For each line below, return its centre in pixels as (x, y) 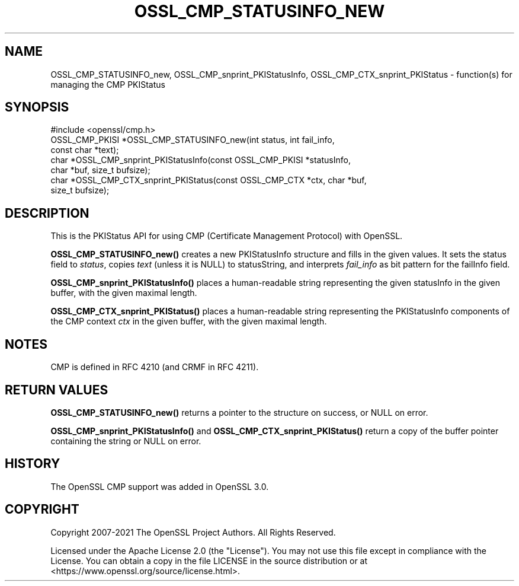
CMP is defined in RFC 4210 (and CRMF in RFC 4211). (155, 367)
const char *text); (85, 150)
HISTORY (33, 464)
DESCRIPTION (47, 213)
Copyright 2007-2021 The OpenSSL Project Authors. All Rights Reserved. (193, 532)
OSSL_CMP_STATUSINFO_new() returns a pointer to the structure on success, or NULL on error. (239, 412)
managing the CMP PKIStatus (108, 84)
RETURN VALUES (57, 390)
